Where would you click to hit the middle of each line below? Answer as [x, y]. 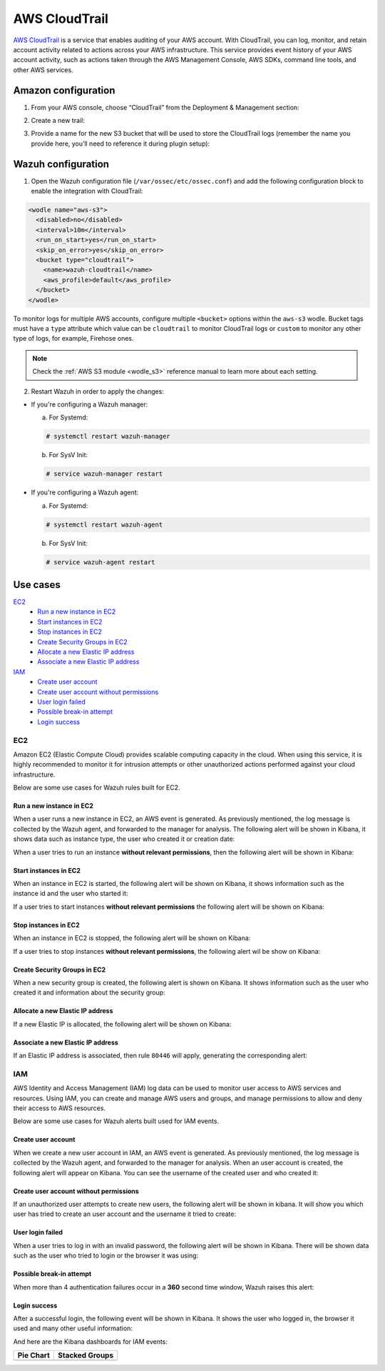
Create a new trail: [58, 121]
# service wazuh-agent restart [101, 562]
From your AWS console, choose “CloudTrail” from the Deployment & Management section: [165, 107]
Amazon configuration [64, 90]
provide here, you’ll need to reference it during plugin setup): [120, 144]
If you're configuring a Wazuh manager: [89, 404]
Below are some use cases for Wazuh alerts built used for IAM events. [116, 1121]
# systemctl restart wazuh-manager [108, 437]
